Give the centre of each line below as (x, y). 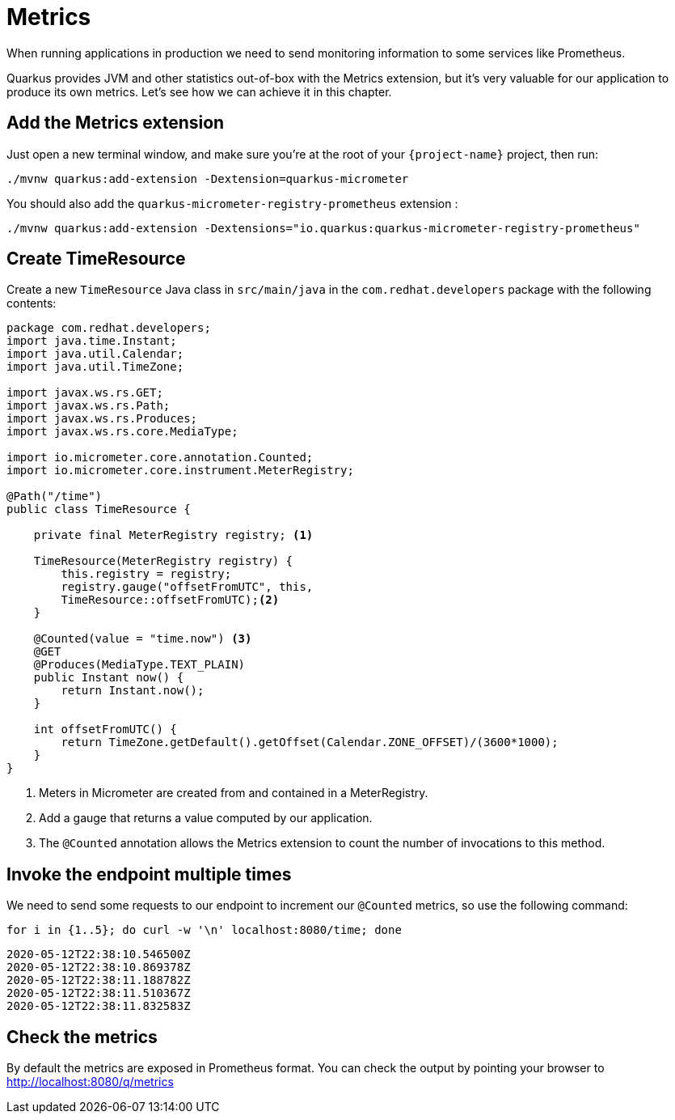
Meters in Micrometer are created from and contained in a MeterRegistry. (234, 793)
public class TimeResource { (99, 509)
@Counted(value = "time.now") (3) (143, 639)
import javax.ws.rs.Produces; (102, 419)
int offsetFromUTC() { (105, 730)
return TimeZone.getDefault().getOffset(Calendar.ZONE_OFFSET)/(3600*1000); (310, 742)
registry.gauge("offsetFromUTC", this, (187, 587)
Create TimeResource (96, 259)
